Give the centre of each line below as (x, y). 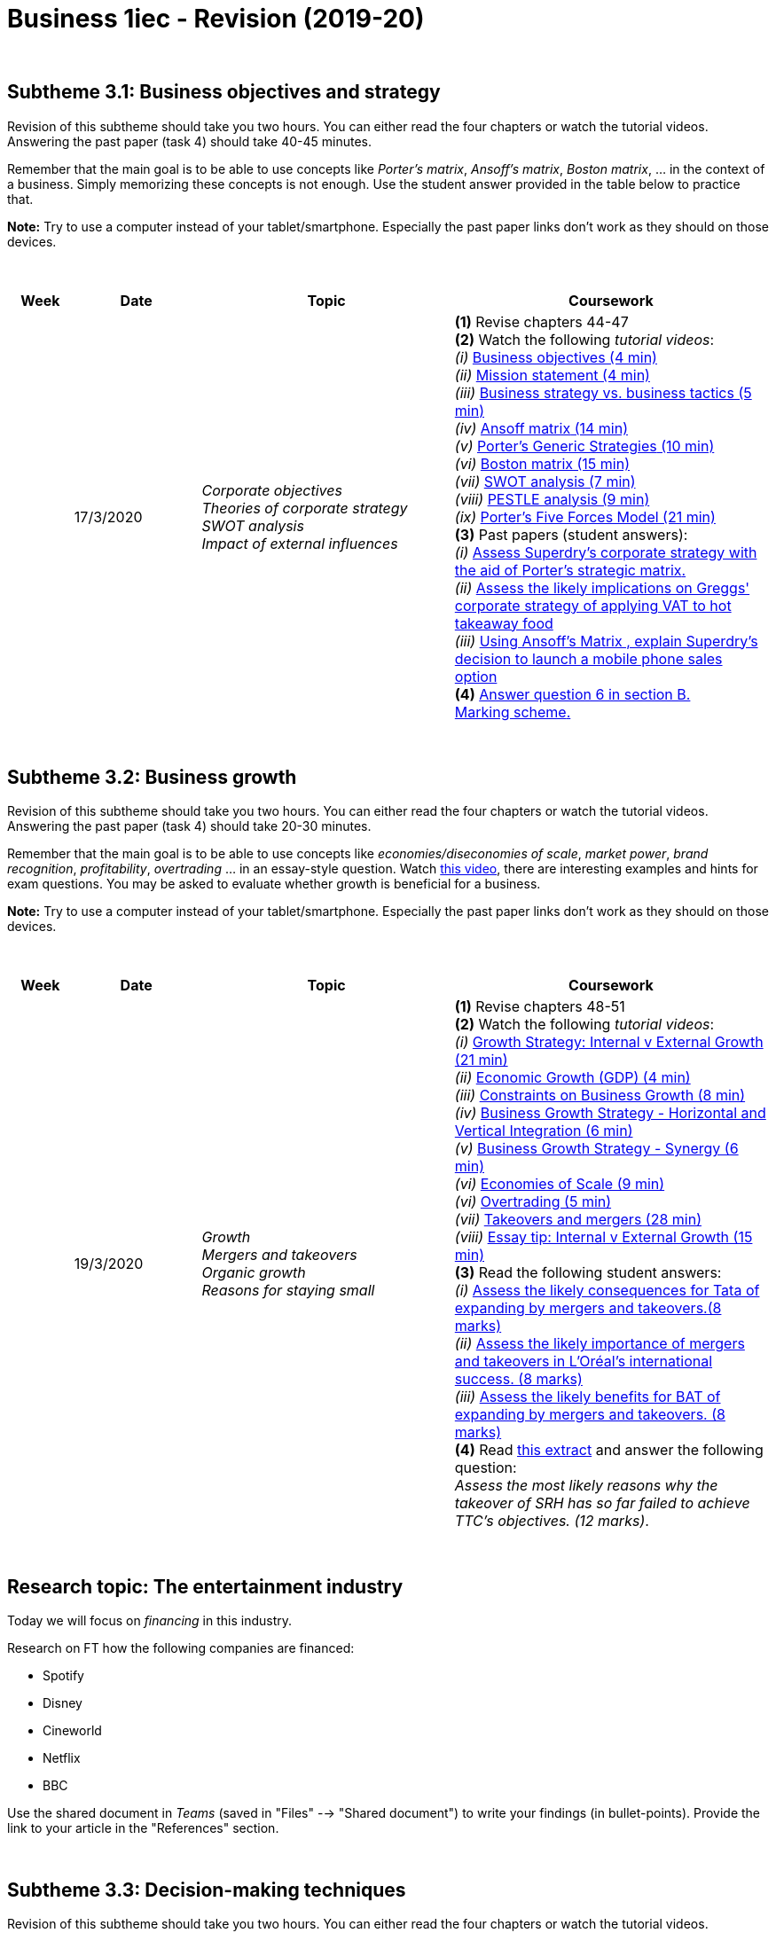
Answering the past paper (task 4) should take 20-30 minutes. (189, 826)
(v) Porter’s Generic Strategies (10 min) (584, 446)
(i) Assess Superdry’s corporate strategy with (606, 552)
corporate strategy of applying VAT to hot (593, 605)
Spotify (63, 1676)
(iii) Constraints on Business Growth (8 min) (600, 1096)
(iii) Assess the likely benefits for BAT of (588, 1397)
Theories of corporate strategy (305, 508)
